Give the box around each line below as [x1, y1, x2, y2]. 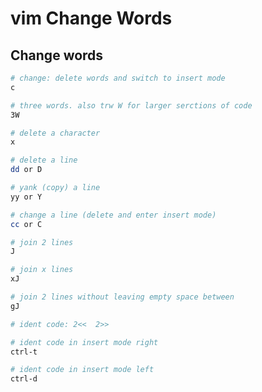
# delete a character [10, 128, 101, 138]
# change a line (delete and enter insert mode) [10, 210, 217, 220]
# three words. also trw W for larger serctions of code [10, 100, 253, 111]
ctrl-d [10, 374, 38, 384]
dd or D [10, 165, 43, 175]
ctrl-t [10, 347, 38, 357]
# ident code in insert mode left [10, 365, 155, 375]
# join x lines [10, 265, 74, 275]
